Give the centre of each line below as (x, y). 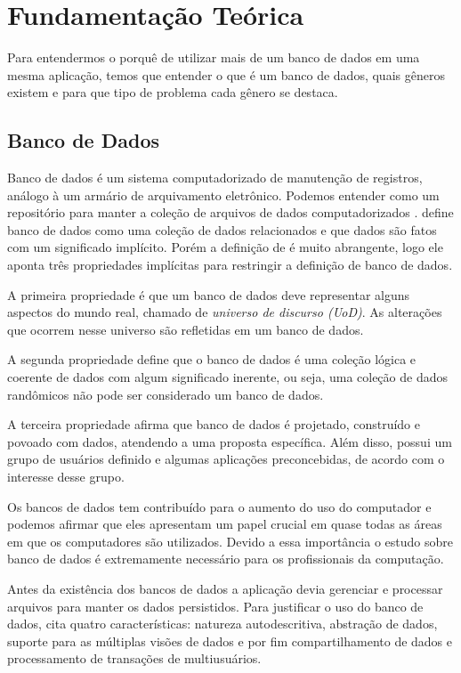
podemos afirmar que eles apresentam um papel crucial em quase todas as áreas (225, 524)
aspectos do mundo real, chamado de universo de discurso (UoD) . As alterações (225, 312)
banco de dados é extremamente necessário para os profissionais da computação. (226, 559)
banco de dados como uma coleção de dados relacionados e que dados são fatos (222, 229)
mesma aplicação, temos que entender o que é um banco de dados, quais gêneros (226, 74)
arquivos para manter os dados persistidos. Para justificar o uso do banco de (215, 606)
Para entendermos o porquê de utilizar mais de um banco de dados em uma (214, 57)
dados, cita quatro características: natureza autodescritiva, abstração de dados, (222, 624)
